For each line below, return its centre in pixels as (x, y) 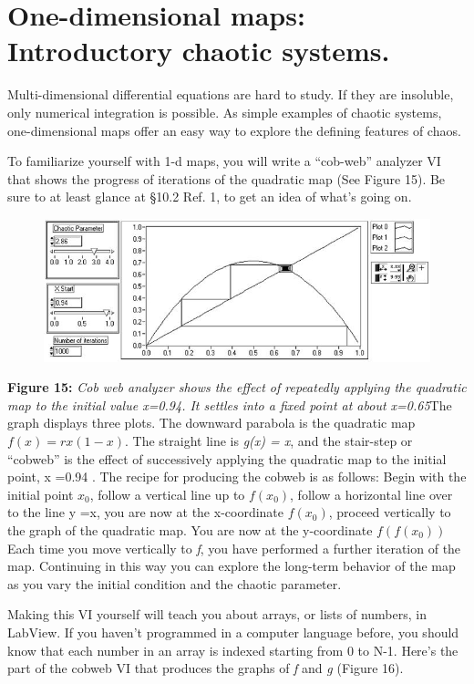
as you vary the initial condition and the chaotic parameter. (175, 583)
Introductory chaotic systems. (199, 51)
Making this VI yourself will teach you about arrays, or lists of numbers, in (217, 614)
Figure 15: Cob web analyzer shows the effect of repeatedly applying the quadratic (237, 387)
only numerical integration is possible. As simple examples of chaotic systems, (225, 112)
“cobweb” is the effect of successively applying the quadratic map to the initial (227, 458)
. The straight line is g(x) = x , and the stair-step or (268, 441)
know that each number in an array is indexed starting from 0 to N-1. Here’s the (233, 650)
